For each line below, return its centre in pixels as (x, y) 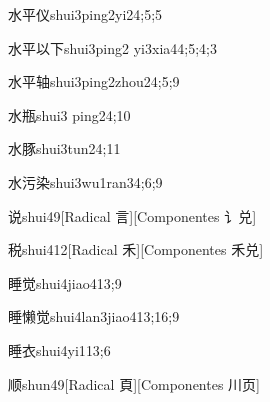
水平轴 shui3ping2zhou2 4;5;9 (94, 81)
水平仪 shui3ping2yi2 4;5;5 (85, 14)
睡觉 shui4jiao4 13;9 (65, 282)
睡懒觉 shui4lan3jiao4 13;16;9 (94, 316)
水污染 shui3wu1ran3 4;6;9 (85, 181)
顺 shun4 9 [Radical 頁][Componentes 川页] (134, 383)
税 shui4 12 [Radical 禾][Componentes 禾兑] (136, 249)
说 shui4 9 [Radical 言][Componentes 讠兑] (132, 215)
